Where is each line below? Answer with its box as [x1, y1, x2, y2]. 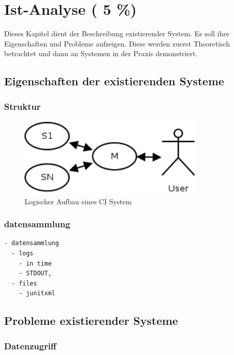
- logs [11, 249, 34, 257]
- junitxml [18, 290, 56, 297]
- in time [18, 259, 52, 267]
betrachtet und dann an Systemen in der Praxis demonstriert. [4, 48, 198, 59]
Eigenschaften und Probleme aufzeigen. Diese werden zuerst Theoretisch [4, 38, 230, 49]
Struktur [4, 100, 41, 112]
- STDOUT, [18, 270, 52, 277]
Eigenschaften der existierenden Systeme [4, 73, 224, 89]
